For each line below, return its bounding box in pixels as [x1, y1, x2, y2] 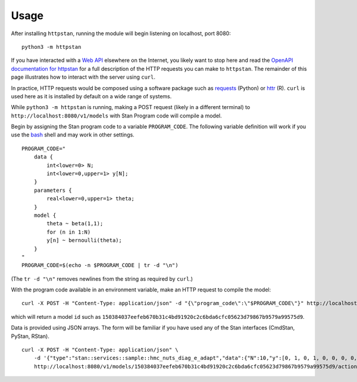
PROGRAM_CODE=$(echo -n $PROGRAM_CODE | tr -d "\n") [21, 262, 178, 269]
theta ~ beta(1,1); [46, 220, 104, 227]
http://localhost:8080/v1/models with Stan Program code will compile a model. [11, 112, 223, 119]
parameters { [33, 187, 72, 194]
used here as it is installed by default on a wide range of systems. [11, 92, 172, 100]
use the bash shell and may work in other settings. [11, 131, 135, 138]
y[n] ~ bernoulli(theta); [46, 237, 122, 244]
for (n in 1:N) [46, 228, 91, 235]
